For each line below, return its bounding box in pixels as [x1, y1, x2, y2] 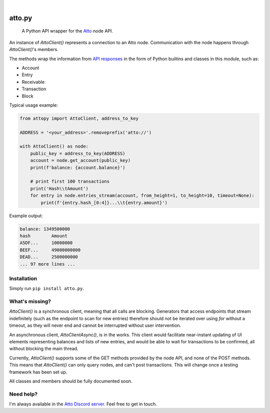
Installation [9, 275, 37, 282]
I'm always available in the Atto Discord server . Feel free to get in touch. [9, 401, 157, 407]
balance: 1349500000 [19, 226, 70, 232]
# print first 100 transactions [30, 178, 110, 184]
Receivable [21, 79, 45, 85]
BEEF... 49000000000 [19, 247, 81, 253]
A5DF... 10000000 [19, 240, 73, 246]
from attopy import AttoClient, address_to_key [19, 115, 138, 121]
